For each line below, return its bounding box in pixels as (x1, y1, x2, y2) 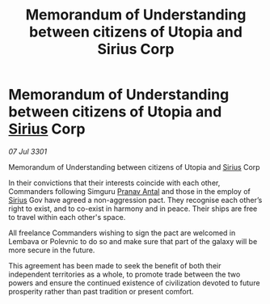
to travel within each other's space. (8, 212, 126, 222)
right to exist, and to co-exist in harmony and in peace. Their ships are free (8, 204, 258, 213)
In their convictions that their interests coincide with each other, (8, 178, 221, 188)
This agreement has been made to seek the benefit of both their (8, 260, 221, 270)
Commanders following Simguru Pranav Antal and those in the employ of (8, 186, 251, 196)
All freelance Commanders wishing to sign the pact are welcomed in (8, 228, 236, 238)
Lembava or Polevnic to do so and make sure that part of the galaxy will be (8, 236, 258, 246)
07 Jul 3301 (8, 146, 47, 156)
